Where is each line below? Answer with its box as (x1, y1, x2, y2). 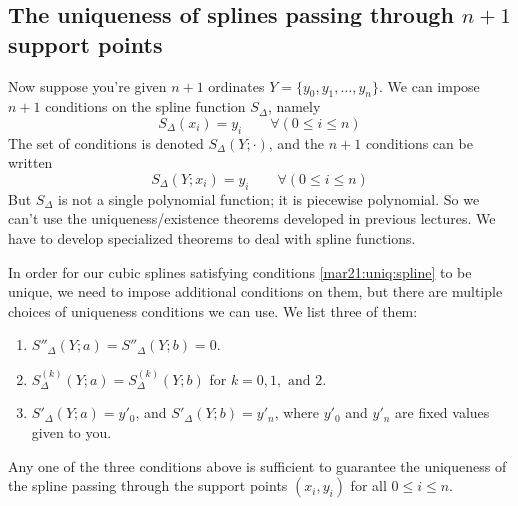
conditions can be (365, 132, 473, 153)
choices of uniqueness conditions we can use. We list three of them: (8, 300, 418, 321)
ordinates (208, 75, 265, 96)
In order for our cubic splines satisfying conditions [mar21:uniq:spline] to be (8, 261, 472, 282)
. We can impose (379, 75, 480, 96)
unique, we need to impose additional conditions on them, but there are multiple (8, 281, 503, 302)
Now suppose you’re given (8, 75, 167, 96)
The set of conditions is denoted (8, 132, 204, 153)
